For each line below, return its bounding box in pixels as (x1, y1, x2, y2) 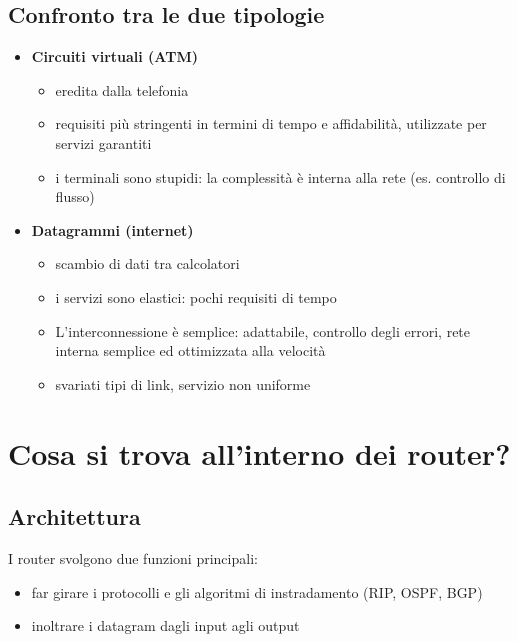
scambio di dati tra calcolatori (55, 253, 240, 274)
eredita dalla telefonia (55, 79, 189, 100)
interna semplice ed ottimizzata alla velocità (55, 340, 326, 361)
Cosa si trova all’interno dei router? (8, 432, 511, 473)
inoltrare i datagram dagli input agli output (31, 615, 300, 636)
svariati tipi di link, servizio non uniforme (55, 373, 311, 394)
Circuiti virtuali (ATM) (31, 46, 198, 67)
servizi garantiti (55, 132, 152, 153)
